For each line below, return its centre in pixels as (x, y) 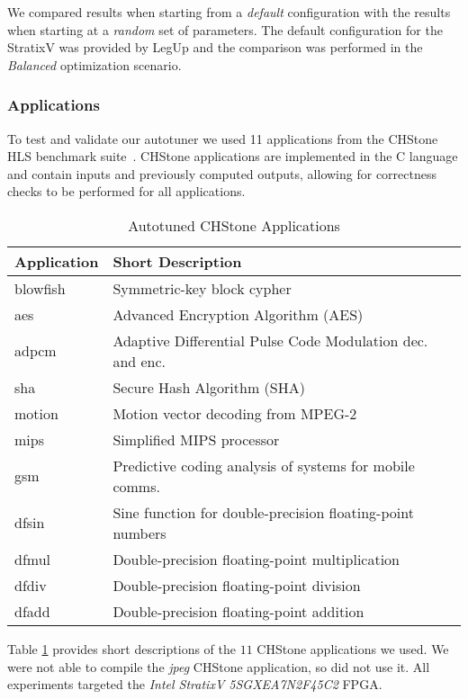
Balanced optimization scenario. (94, 64)
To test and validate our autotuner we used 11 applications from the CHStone (223, 138)
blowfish (40, 288)
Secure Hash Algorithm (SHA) (209, 387)
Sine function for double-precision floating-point (263, 512)
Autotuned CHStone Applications (234, 225)
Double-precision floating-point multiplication (256, 559)
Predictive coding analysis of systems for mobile (264, 465)
